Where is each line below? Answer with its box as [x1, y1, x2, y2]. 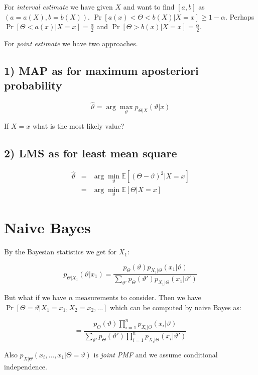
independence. [4, 361, 47, 371]
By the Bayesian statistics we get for [4, 246, 116, 257]
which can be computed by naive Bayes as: [110, 302, 241, 312]
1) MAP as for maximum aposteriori [4, 63, 199, 78]
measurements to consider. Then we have [75, 292, 201, 303]
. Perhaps [225, 11, 254, 22]
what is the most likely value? [32, 120, 124, 131]
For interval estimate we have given [4, 2, 113, 12]
